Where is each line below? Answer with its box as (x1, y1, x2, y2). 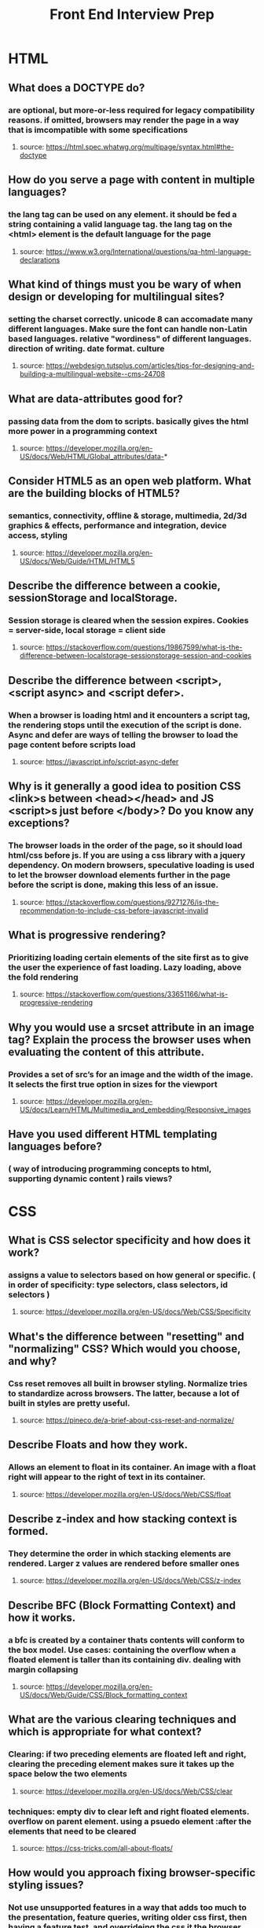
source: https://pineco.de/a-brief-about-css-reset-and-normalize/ (19, 1415, 234, 1425)
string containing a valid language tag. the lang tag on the (8, 219, 233, 230)
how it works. (8, 1610, 76, 1624)
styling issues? (8, 1878, 84, 1892)
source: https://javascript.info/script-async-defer (19, 757, 179, 766)
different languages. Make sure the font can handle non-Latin (8, 323, 247, 334)
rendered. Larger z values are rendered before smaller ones (8, 1558, 240, 1569)
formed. (8, 1525, 49, 1538)
